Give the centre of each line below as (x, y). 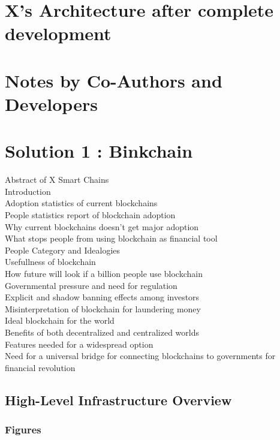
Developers (51, 103)
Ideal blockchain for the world (60, 320)
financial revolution (40, 367)
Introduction (28, 191)
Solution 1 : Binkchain (99, 151)
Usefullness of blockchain (50, 262)
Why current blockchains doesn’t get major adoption (102, 226)
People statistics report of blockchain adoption (90, 215)
